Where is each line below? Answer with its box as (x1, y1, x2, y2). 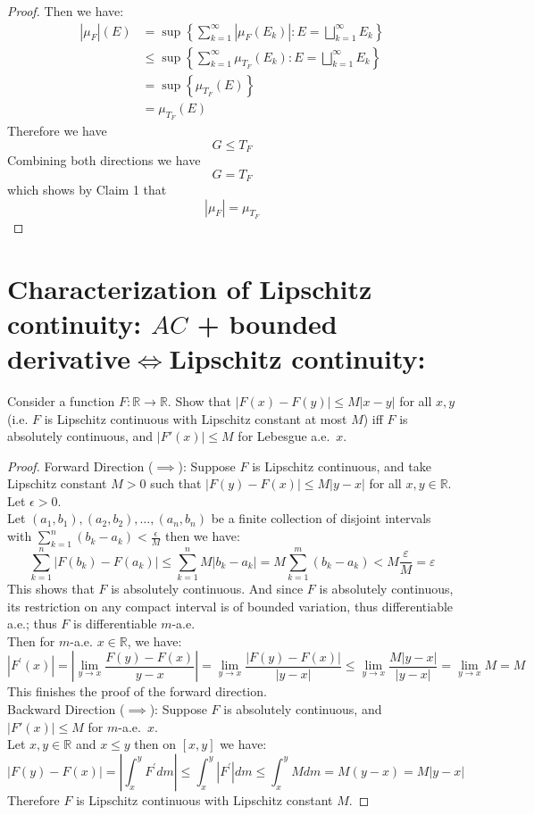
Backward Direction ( (7, 699, 125, 718)
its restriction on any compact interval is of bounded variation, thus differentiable (7, 596, 454, 615)
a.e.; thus (7, 614, 57, 633)
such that (150, 474, 202, 493)
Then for (7, 631, 55, 650)
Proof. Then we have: (7, 2, 124, 20)
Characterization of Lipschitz (7, 270, 372, 306)
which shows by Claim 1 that (7, 180, 167, 199)
